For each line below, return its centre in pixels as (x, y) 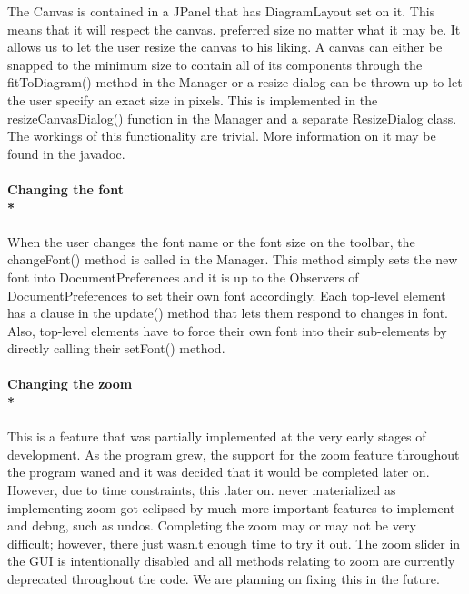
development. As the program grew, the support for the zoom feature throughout (234, 454)
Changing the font (65, 188)
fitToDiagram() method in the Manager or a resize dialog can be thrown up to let (235, 82)
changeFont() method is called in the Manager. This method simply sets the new (233, 259)
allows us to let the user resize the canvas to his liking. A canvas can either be (225, 47)
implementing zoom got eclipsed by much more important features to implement (231, 507)
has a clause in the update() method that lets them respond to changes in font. (228, 313)
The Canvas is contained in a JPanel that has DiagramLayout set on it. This (221, 11)
